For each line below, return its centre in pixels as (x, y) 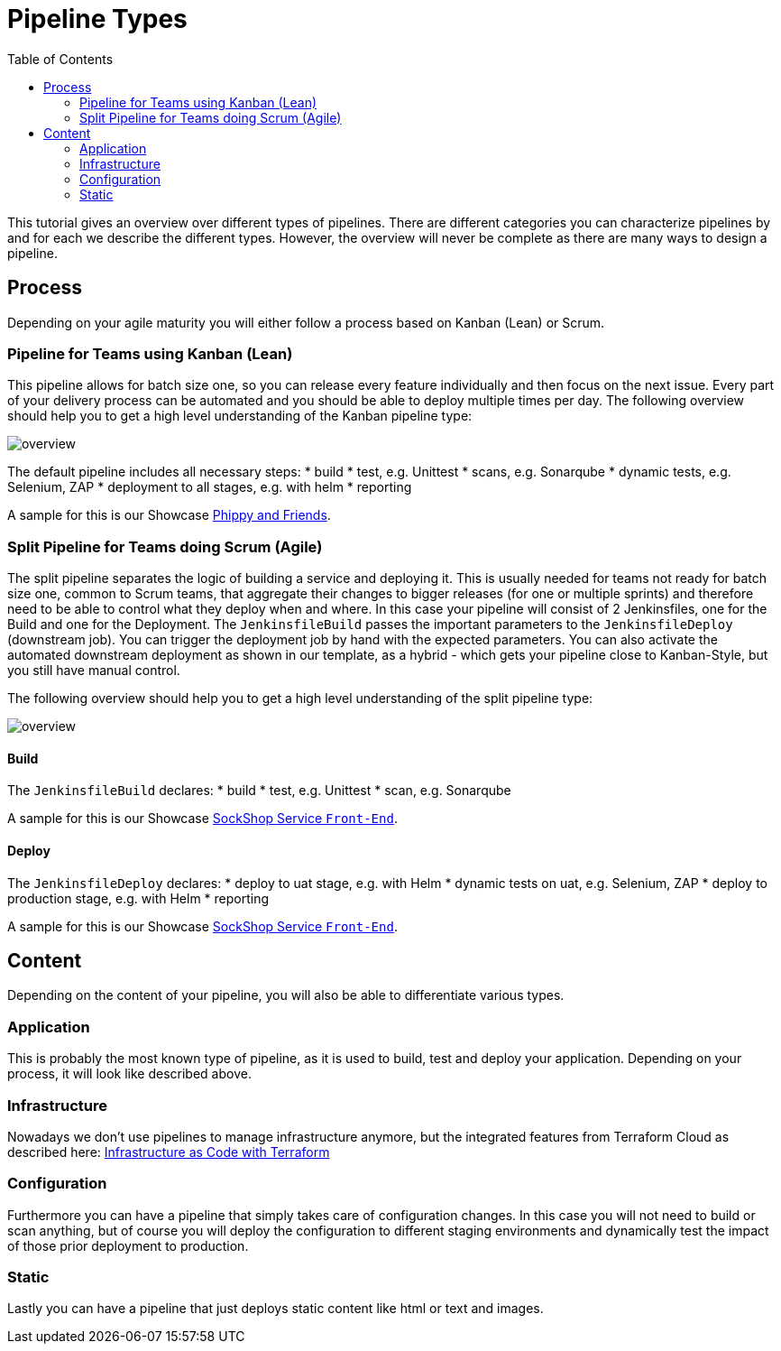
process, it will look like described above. (129, 1074)
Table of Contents (60, 59)
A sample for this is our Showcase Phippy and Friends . (169, 515)
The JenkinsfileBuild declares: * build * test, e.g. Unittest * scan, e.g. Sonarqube (259, 791)
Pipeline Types (97, 19)
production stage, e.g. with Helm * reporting (138, 898)
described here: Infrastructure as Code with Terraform (169, 1152)
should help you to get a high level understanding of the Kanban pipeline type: (240, 416)
